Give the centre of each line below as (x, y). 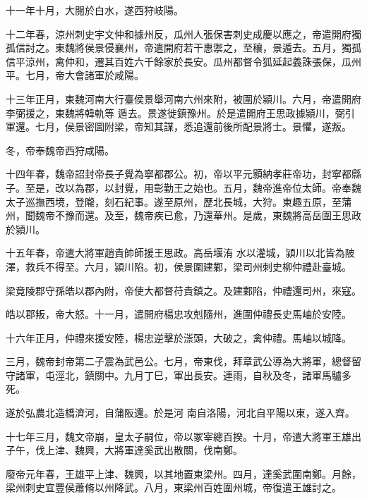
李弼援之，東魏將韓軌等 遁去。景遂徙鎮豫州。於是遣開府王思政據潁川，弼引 (180, 112)
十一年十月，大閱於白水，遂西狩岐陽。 (95, 10)
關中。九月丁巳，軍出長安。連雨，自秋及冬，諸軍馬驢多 (223, 375)
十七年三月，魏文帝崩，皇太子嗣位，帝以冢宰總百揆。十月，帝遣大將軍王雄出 (183, 436)
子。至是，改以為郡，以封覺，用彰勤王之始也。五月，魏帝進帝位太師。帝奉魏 (183, 187)
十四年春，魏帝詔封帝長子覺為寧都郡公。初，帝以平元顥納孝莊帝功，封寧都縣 (183, 174)
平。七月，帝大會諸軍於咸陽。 (75, 75)
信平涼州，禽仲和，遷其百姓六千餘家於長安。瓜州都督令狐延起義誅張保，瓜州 (183, 61)
